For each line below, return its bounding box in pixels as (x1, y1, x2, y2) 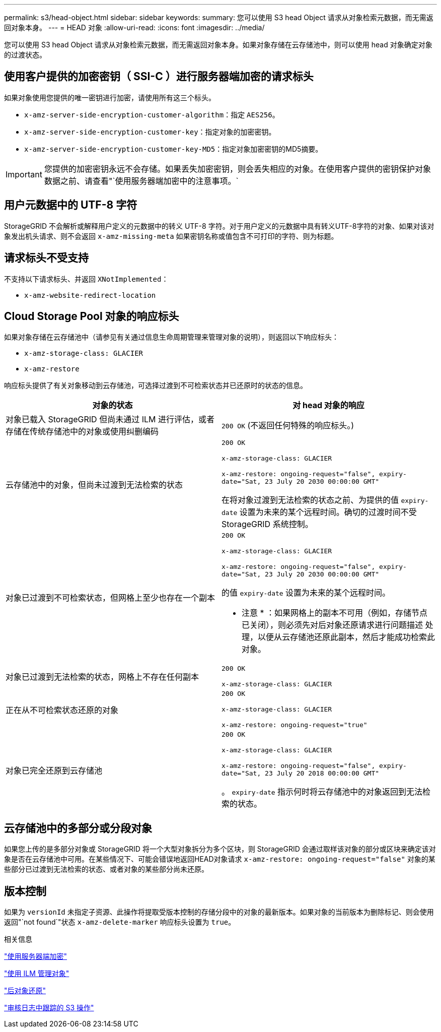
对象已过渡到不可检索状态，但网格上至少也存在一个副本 (6, 593, 215, 603)
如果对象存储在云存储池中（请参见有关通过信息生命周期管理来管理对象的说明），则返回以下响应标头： (4, 333, 339, 342)
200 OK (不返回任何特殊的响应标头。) (222, 420, 354, 431)
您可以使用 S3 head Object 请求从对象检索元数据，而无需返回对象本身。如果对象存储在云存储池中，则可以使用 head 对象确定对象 (4, 40, 432, 49)
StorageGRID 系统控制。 (222, 519, 313, 530)
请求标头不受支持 (4, 251, 89, 265)
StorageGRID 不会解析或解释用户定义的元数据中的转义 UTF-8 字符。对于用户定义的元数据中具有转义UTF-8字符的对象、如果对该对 (4, 221, 434, 230)
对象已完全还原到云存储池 (6, 765, 103, 776)
